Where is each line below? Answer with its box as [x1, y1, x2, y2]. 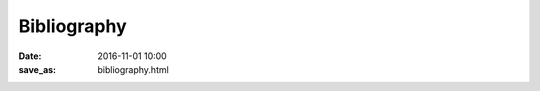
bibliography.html [97, 63, 169, 75]
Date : [18, 50, 42, 62]
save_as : [18, 63, 57, 75]
